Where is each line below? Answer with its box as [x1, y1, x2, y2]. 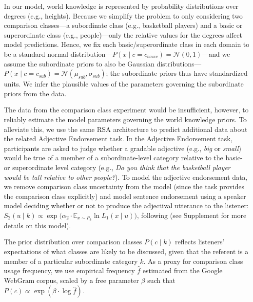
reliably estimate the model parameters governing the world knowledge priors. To [4, 114, 247, 124]
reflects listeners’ [175, 237, 225, 247]
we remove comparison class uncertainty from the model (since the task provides [4, 181, 244, 192]
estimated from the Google [142, 265, 223, 276]
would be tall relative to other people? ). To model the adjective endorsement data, [4, 172, 248, 182]
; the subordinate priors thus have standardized [106, 68, 248, 78]
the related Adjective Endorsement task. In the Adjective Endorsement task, [4, 133, 233, 144]
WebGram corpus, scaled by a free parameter [4, 275, 139, 285]
